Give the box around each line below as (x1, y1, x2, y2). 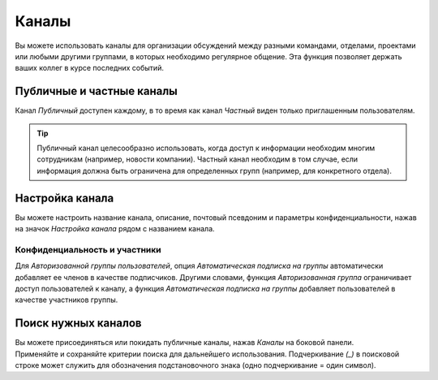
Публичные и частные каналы (15, 84, 178, 98)
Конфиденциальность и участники (15, 244, 161, 255)
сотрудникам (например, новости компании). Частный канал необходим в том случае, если (36, 154, 359, 164)
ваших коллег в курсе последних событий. (15, 63, 164, 73)
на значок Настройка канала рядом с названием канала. (15, 224, 215, 234)
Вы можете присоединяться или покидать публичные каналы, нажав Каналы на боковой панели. (15, 338, 354, 348)
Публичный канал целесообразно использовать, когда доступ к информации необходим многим (36, 143, 376, 153)
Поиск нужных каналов (15, 317, 142, 330)
